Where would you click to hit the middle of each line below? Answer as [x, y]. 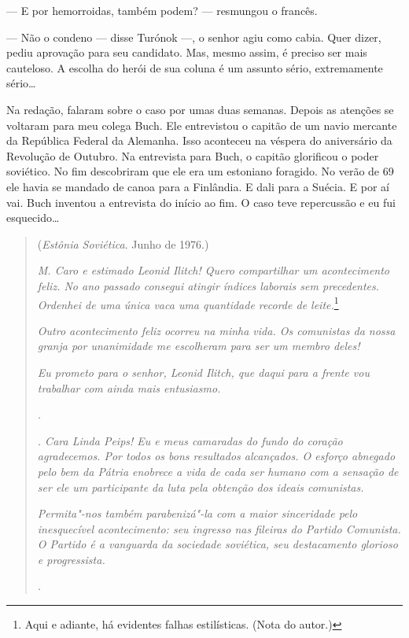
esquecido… [33, 218]
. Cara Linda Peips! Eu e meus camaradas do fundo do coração [190, 440]
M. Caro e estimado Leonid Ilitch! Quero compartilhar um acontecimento [214, 270]
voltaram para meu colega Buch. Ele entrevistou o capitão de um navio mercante [202, 125]
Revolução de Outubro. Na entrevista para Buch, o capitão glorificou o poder [193, 155]
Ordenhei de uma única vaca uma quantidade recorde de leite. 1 [188, 303]
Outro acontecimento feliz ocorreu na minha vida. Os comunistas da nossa [216, 330]
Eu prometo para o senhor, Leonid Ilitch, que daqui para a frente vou [203, 372]
